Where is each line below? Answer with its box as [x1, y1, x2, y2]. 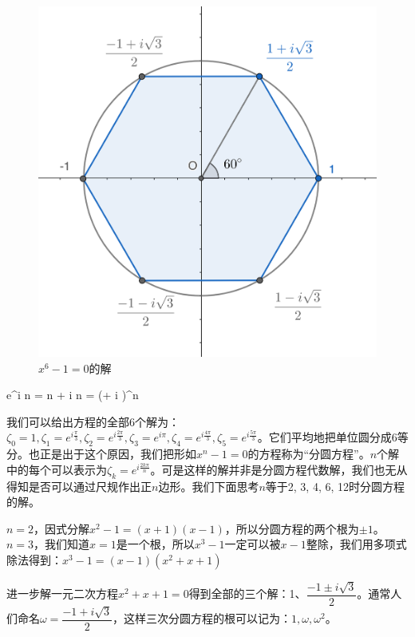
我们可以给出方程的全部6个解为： [6, 413, 180, 429]
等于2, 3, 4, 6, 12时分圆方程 [265, 477, 405, 494]
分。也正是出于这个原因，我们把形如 [6, 445, 196, 462]
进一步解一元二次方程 [6, 585, 118, 602]
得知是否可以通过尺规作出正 [6, 477, 152, 494]
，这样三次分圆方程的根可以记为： [113, 610, 292, 627]
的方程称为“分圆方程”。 [247, 445, 370, 462]
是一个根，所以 [116, 536, 195, 552]
